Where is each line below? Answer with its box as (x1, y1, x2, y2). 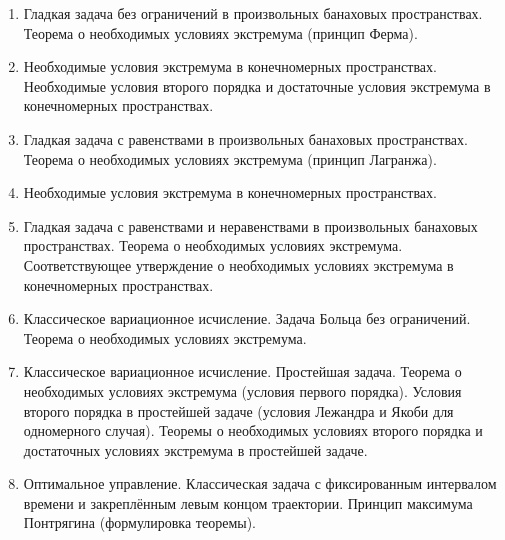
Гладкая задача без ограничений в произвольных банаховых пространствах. (23, 3, 483, 23)
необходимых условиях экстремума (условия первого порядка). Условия (23, 380, 462, 401)
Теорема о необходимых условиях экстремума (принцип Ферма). (23, 22, 418, 43)
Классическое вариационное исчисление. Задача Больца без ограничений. (23, 308, 471, 329)
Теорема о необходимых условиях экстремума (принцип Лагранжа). (23, 148, 437, 169)
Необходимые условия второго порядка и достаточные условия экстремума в (23, 75, 491, 96)
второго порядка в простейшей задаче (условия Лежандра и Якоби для (23, 400, 454, 421)
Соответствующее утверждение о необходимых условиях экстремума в (23, 254, 454, 275)
